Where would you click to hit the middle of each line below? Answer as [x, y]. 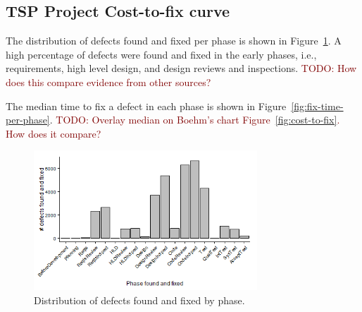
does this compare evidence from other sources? [108, 82]
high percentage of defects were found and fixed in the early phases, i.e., [161, 54]
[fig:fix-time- [317, 106]
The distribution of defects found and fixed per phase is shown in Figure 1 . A [174, 41]
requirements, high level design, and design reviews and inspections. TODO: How [181, 68]
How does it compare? [54, 133]
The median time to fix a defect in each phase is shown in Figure [146, 106]
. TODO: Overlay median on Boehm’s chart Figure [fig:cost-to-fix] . [195, 120]
